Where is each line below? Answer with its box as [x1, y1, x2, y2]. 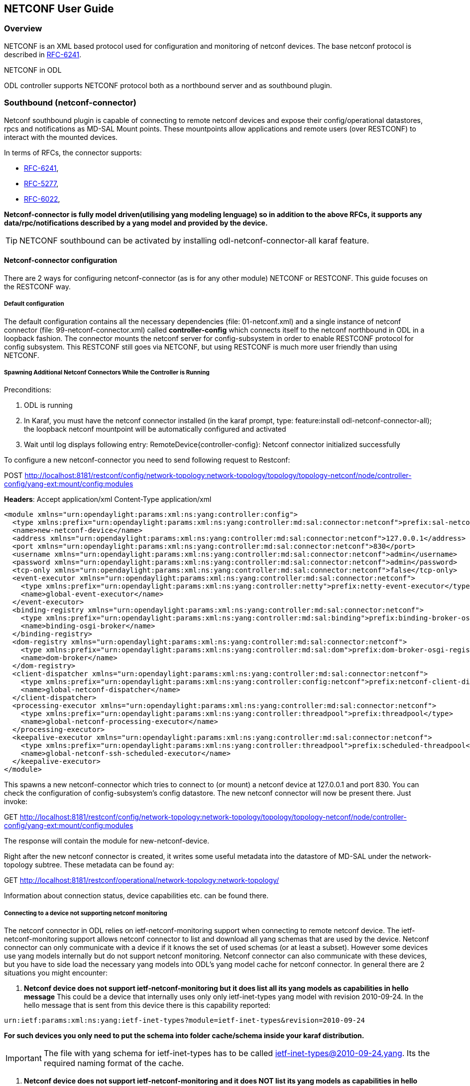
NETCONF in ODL [4, 65, 62, 74]
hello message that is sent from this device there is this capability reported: [24, 1001, 271, 1010]
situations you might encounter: [4, 968, 108, 977]
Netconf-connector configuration [4, 256, 117, 265]
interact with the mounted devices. [4, 132, 118, 141]
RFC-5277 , [24, 179, 59, 188]
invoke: [4, 797, 28, 806]
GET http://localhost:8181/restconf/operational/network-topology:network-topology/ [4, 876, 279, 885]
